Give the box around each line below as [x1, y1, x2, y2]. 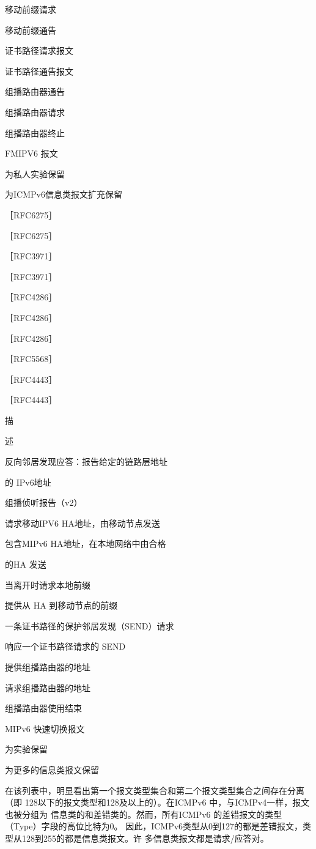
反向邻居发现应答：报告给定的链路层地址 [5, 455, 167, 468]
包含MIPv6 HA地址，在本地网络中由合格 [5, 537, 166, 550]
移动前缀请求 [5, 3, 56, 15]
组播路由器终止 [5, 126, 65, 139]
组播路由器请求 [5, 105, 65, 118]
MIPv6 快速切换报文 [5, 722, 85, 735]
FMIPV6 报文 [5, 147, 58, 160]
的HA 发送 [5, 558, 46, 571]
